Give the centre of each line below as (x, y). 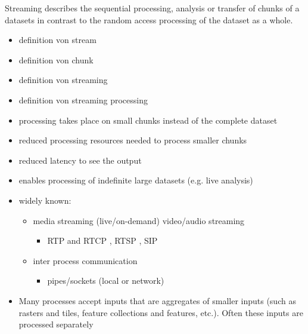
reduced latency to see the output (80, 160)
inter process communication (85, 260)
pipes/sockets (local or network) (106, 281)
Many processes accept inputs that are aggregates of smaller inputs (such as (157, 300)
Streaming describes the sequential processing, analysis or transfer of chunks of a (152, 8)
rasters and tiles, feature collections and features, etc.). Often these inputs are (161, 312)
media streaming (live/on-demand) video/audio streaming (139, 220)
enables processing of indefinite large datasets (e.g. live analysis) (136, 180)
